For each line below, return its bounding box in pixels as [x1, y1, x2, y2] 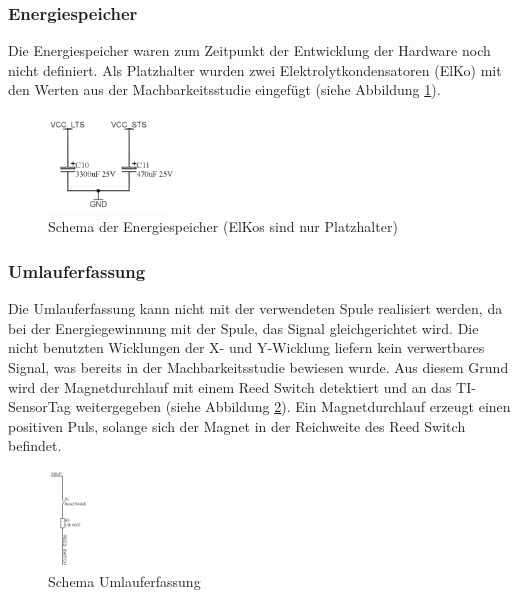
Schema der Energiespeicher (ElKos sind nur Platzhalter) [48, 216, 398, 237]
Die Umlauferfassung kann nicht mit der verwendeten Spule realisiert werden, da [8, 298, 503, 319]
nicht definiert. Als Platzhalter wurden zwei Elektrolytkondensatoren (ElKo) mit [8, 59, 502, 80]
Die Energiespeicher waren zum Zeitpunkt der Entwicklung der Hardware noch [8, 40, 491, 61]
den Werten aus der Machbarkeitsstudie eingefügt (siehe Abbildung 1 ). [8, 79, 441, 100]
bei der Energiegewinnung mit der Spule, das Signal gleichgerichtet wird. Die [8, 317, 479, 338]
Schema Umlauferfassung [48, 571, 201, 592]
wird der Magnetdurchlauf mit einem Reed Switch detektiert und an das [8, 376, 452, 397]
